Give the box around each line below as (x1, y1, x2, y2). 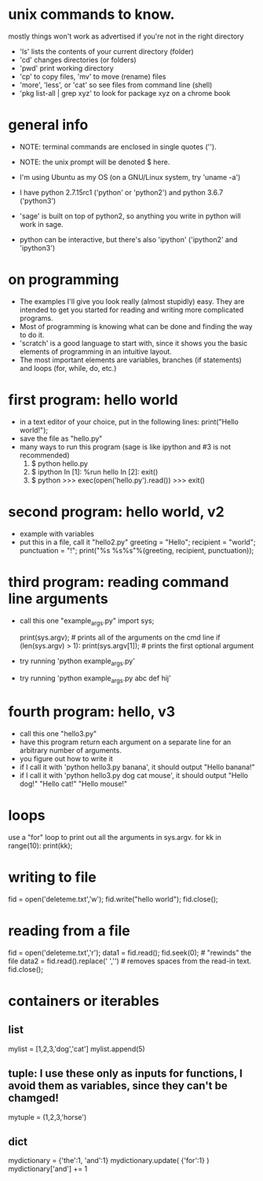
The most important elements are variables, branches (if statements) (19, 355, 242, 365)
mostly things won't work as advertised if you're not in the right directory (8, 31, 244, 41)
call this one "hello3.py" (19, 728, 97, 738)
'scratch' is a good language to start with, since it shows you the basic (19, 338, 248, 347)
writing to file (8, 868, 97, 886)
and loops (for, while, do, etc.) (19, 363, 117, 372)
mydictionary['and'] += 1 (8, 1164, 88, 1174)
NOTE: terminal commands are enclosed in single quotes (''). (19, 141, 217, 151)
